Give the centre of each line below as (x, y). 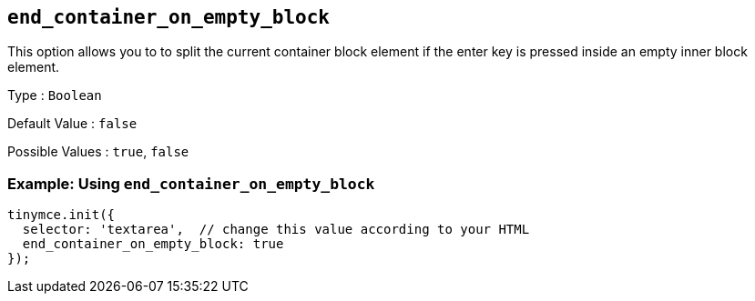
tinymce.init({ (61, 215)
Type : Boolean (55, 95)
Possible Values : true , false (98, 152)
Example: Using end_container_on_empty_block (191, 183)
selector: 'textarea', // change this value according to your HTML (276, 230)
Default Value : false (72, 124)
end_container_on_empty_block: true (153, 244)
